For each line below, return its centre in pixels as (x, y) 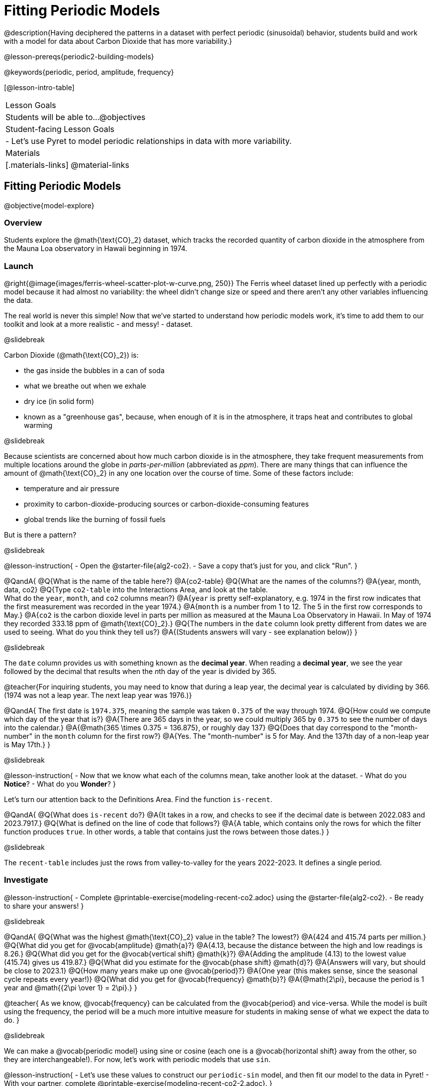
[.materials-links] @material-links (67, 165)
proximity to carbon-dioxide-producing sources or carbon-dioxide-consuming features (167, 504)
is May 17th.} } (27, 745)
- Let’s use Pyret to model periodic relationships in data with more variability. (149, 141)
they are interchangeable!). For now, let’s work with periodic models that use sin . (137, 1059)
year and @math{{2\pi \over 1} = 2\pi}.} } (71, 987)
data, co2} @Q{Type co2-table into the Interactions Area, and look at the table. (136, 590)
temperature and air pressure (72, 489)
